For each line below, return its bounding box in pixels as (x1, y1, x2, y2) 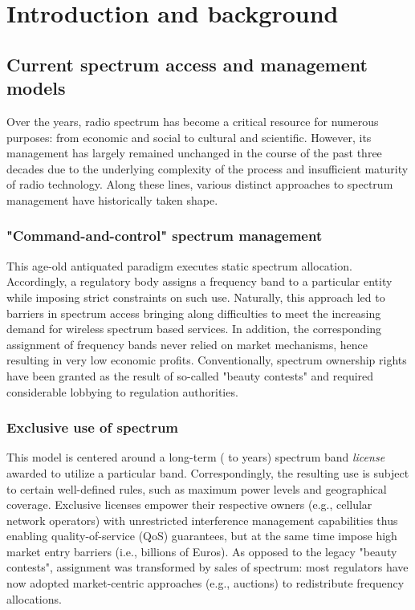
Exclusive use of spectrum (6, 417, 179, 437)
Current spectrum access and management (6, 51, 368, 76)
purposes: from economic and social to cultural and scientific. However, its (6, 128, 372, 145)
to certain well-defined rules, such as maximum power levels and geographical (6, 480, 387, 497)
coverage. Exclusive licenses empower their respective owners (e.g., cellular (6, 496, 372, 513)
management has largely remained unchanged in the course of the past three (6, 144, 382, 161)
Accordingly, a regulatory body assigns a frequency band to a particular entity (6, 273, 393, 290)
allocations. (6, 590, 62, 607)
